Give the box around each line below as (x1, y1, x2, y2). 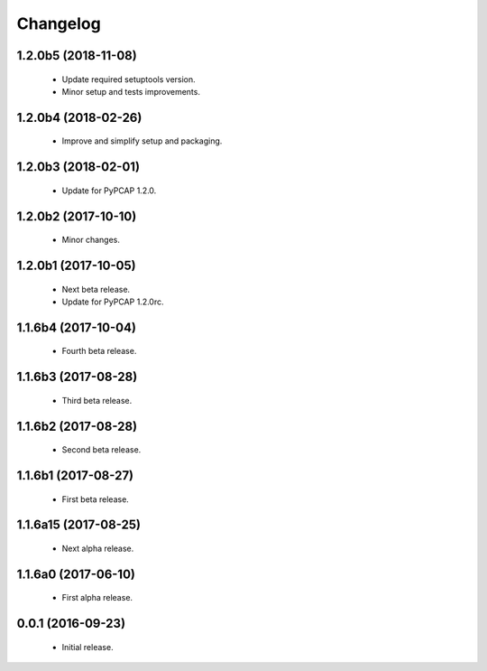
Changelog (16, 14, 101, 33)
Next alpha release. (61, 543, 134, 554)
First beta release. (61, 493, 130, 505)
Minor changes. (61, 235, 121, 246)
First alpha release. (61, 592, 133, 603)
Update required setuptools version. (61, 73, 196, 85)
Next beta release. (61, 284, 131, 294)
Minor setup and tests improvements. (61, 86, 200, 97)
